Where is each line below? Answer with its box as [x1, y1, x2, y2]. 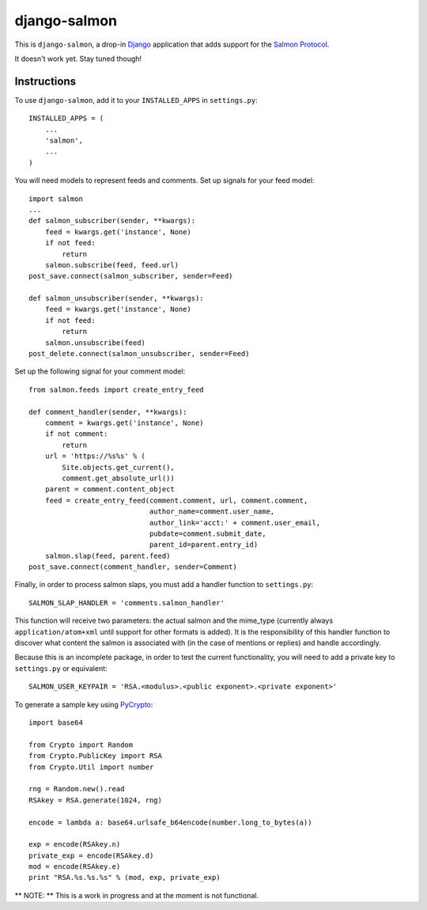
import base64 [28, 718, 83, 727]
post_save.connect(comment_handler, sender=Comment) [28, 563, 237, 571]
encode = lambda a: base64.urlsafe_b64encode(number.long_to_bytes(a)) [28, 817, 312, 827]
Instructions [14, 74, 77, 88]
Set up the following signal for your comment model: [14, 366, 186, 376]
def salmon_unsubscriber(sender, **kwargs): [28, 294, 205, 303]
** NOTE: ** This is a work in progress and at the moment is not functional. [14, 890, 259, 900]
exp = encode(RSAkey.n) [28, 840, 121, 849]
